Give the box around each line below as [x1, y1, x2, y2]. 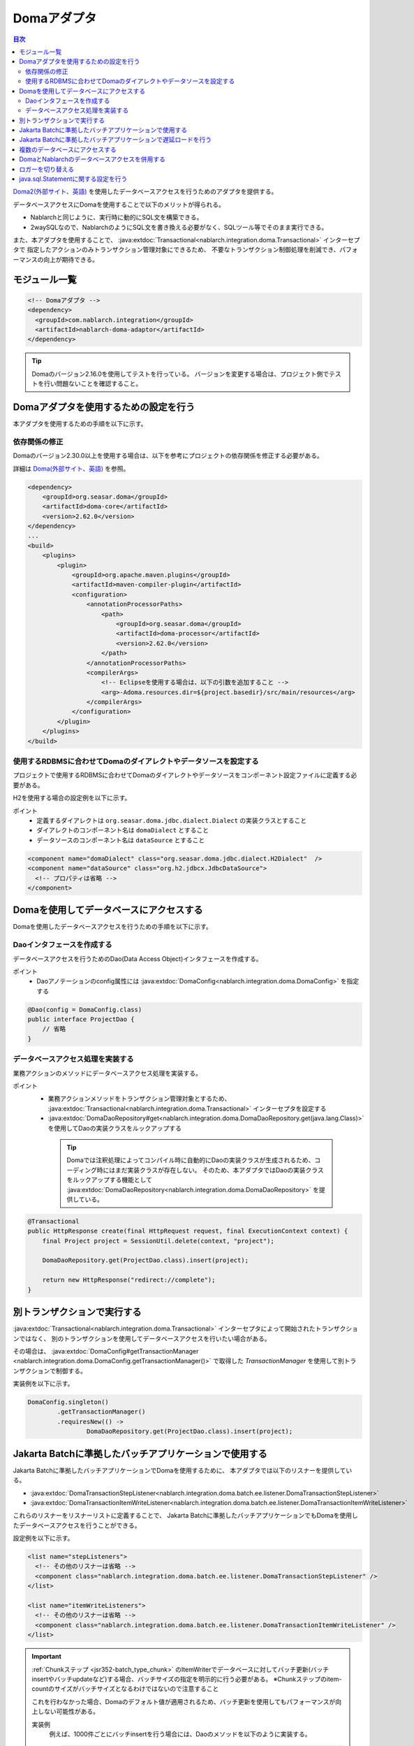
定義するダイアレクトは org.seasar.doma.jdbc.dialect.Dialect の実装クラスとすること [36, 816, 307, 824]
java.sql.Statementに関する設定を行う [19, 175, 128, 183]
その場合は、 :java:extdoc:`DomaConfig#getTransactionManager [13, 1347, 199, 1355]
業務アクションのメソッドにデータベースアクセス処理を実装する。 [13, 1069, 202, 1077]
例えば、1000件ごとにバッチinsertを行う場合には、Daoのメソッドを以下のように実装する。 [49, 1729, 311, 1738]
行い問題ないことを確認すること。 [43, 379, 142, 388]
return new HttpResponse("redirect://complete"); [42, 1276, 216, 1284]
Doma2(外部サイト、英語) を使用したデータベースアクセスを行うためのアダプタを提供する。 [13, 187, 278, 196]
